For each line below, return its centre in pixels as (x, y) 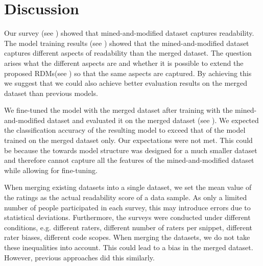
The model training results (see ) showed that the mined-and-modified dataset (127, 43)
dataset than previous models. (51, 93)
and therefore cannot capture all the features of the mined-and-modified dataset (129, 160)
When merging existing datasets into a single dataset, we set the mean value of (128, 187)
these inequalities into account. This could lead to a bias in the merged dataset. (129, 247)
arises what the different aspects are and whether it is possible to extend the (124, 63)
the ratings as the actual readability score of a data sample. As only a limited (126, 197)
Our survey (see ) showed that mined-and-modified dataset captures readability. (129, 33)
